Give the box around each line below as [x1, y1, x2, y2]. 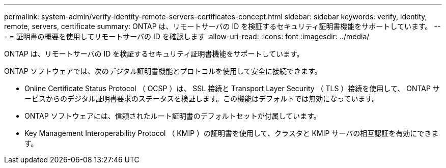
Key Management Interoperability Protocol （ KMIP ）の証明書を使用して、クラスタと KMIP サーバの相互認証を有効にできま [24, 129, 439, 137]
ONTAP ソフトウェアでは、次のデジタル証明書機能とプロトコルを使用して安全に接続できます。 [4, 67, 322, 75]
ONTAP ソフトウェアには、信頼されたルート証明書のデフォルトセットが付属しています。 [24, 111, 321, 120]
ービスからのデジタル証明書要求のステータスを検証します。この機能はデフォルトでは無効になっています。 [24, 94, 379, 103]
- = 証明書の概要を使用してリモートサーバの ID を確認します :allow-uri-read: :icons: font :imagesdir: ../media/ [4, 32, 370, 41]
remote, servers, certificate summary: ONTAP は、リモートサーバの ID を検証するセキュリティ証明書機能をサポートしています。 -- [4, 22, 441, 31]
